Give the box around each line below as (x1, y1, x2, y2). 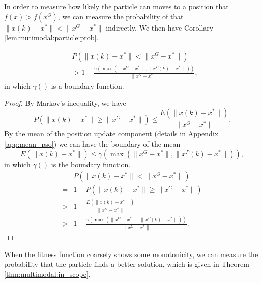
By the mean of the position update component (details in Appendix (4, 128, 219, 139)
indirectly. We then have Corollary (106, 22, 214, 33)
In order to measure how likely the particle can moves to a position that (4, 1, 229, 11)
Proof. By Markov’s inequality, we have (4, 97, 126, 108)
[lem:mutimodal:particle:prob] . (4, 32, 99, 43)
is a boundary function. (51, 80, 124, 91)
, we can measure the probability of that (57, 11, 184, 21)
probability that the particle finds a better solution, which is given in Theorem (4, 259, 249, 269)
